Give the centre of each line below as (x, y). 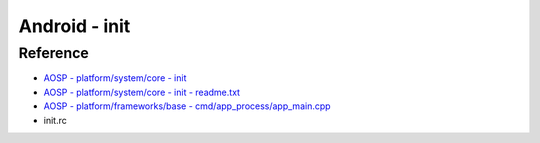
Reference (53, 53)
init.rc (55, 120)
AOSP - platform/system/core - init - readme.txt (141, 92)
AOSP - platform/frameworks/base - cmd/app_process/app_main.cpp (187, 106)
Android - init (74, 26)
